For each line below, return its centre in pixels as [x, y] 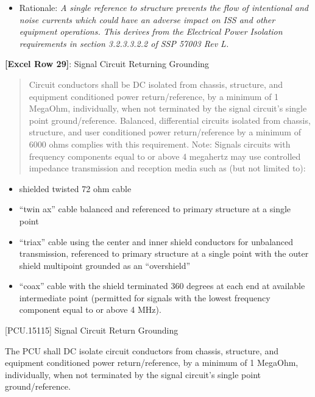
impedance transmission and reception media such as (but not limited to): [167, 168]
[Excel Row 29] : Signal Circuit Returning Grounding [107, 64]
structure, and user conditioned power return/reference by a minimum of [165, 132]
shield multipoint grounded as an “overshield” [105, 265]
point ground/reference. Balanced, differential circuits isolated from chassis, [170, 120]
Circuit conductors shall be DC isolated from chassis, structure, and [156, 84]
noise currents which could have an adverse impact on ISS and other [147, 19]
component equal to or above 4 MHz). [90, 309]
